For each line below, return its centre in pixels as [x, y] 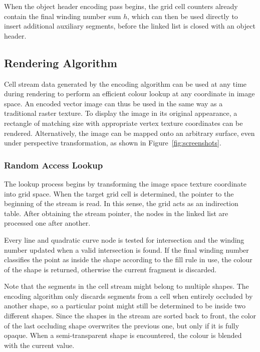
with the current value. [39, 345]
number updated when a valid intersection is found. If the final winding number [126, 249]
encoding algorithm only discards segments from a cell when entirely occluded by [128, 296]
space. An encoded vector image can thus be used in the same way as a [113, 103]
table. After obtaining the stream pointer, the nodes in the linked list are [116, 213]
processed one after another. [47, 223]
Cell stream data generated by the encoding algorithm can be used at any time [125, 83]
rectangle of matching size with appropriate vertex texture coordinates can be [123, 123]
